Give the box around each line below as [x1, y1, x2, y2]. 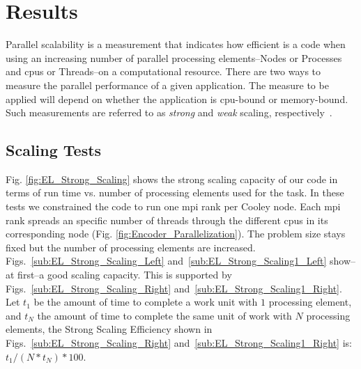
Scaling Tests [6, 139, 102, 161]
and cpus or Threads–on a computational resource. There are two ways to [6, 64, 321, 79]
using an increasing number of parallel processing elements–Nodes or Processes [6, 50, 342, 65]
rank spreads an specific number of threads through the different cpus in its [6, 212, 328, 227]
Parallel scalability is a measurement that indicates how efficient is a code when [6, 37, 346, 52]
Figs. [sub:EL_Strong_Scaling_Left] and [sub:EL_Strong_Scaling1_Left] [6, 253, 327, 268]
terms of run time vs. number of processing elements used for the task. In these [6, 185, 344, 200]
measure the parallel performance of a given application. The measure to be [6, 77, 329, 92]
